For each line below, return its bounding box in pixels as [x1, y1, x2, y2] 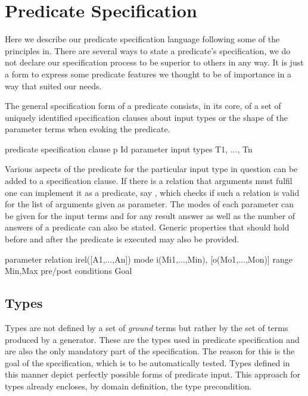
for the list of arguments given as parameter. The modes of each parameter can [5, 198, 294, 210]
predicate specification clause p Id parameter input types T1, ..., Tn [5, 142, 253, 155]
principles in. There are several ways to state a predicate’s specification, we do [5, 44, 291, 57]
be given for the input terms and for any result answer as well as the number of [5, 209, 295, 222]
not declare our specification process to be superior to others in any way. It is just [5, 56, 304, 68]
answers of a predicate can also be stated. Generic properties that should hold [5, 221, 290, 233]
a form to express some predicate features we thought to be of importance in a [5, 67, 292, 80]
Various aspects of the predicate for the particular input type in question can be [5, 163, 298, 175]
